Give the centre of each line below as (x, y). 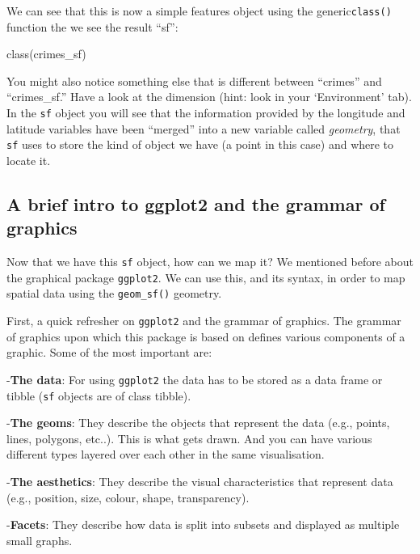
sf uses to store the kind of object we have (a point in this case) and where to (200, 144)
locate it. (29, 160)
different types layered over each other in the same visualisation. (166, 454)
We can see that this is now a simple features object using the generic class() (199, 11)
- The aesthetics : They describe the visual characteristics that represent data (200, 482)
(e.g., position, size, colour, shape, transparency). (128, 497)
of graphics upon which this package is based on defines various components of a (206, 336)
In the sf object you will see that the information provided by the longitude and (206, 113)
